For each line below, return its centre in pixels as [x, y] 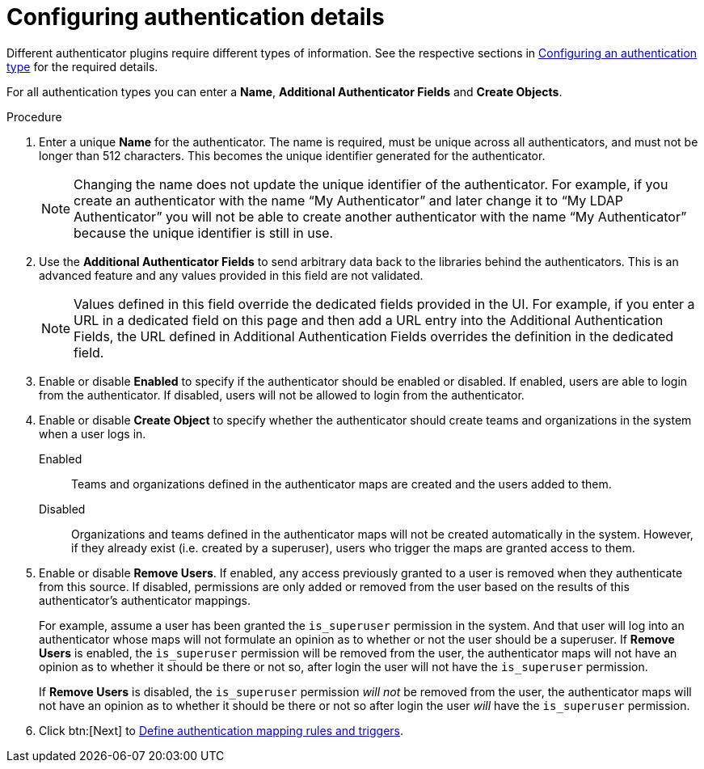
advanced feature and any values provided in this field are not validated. [231, 275]
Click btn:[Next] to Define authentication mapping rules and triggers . [221, 730]
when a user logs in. [93, 433]
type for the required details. [82, 66]
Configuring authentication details [196, 17]
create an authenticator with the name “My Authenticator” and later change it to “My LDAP [349, 200]
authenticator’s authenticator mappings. [145, 600]
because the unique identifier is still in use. [204, 232]
